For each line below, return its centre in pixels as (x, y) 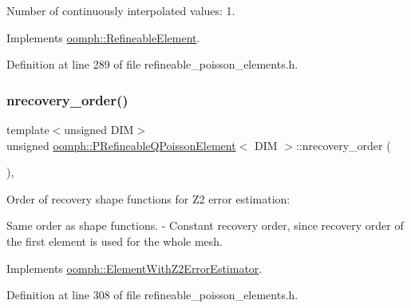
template (28, 129)
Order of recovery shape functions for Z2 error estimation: (148, 198)
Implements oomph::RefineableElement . (103, 37)
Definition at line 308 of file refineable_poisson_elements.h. (152, 295)
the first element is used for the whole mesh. (115, 241)
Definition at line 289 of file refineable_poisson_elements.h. (152, 64)
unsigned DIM (99, 129)
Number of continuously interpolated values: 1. (121, 10)
